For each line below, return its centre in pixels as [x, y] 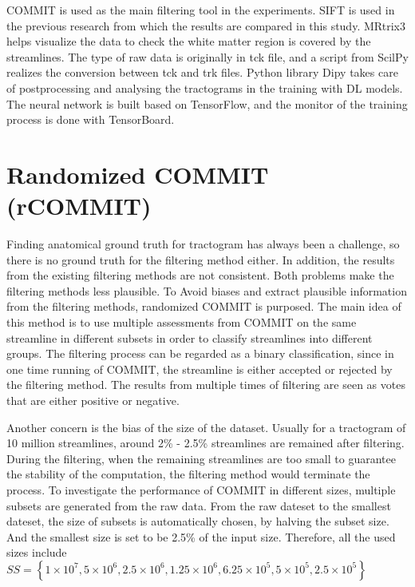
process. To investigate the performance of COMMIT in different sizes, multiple [201, 489]
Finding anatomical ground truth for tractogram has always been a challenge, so [203, 244]
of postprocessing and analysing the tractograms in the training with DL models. [205, 87]
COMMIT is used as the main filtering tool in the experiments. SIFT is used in [201, 10]
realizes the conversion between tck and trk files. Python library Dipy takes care [202, 72]
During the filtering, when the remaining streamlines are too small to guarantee [201, 458]
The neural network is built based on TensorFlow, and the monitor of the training [207, 103]
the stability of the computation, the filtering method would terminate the [188, 474]
